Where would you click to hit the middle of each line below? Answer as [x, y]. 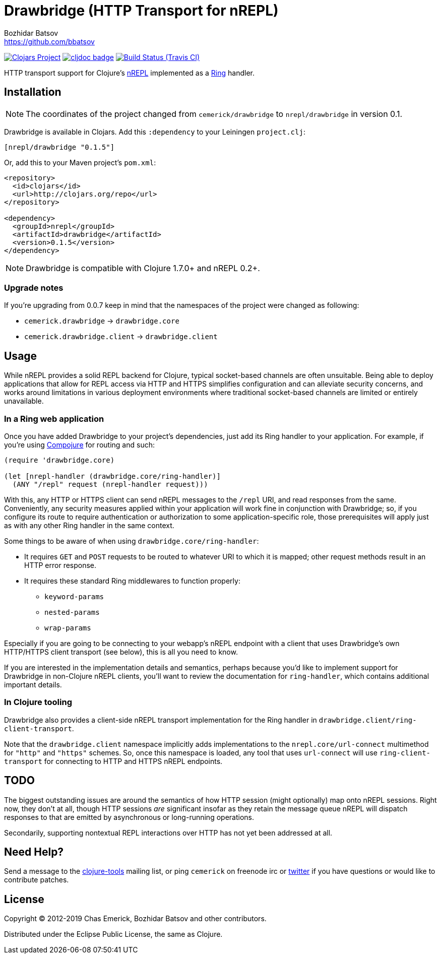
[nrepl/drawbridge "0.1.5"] [59, 147]
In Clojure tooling [38, 702]
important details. [33, 684]
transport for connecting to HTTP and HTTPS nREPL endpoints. [113, 761]
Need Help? [34, 852]
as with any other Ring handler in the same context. [89, 525]
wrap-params [68, 628]
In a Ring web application [54, 419]
